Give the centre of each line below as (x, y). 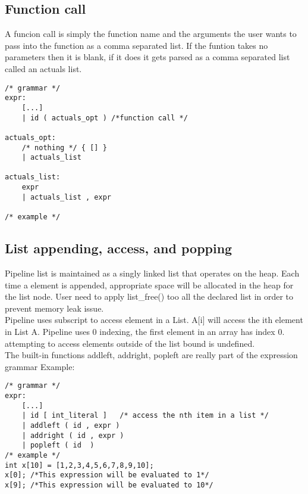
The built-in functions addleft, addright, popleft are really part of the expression (151, 355)
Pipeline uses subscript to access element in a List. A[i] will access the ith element (154, 320)
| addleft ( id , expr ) (71, 425)
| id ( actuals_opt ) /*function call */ (105, 118)
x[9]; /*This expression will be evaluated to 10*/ (109, 485)
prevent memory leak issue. (54, 308)
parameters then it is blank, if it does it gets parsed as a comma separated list (147, 57)
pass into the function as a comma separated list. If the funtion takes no (136, 45)
